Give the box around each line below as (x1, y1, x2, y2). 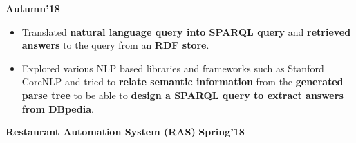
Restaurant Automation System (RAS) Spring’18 (6, 124, 245, 139)
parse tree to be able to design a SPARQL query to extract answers (21, 87, 344, 102)
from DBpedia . (21, 101, 94, 115)
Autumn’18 (6, 1, 60, 15)
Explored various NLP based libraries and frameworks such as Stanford (21, 60, 324, 75)
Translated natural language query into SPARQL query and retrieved (21, 24, 351, 38)
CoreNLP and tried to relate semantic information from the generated (21, 74, 344, 89)
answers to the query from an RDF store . (21, 38, 209, 52)
